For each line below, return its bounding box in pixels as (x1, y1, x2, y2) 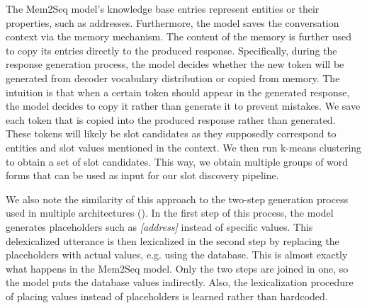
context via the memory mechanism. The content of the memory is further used (6, 29, 351, 44)
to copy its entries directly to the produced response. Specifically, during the (6, 42, 337, 57)
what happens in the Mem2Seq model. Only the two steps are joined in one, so (6, 261, 349, 275)
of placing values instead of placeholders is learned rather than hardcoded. (6, 288, 328, 303)
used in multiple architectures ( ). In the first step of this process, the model (6, 205, 334, 220)
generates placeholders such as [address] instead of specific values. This (6, 219, 313, 234)
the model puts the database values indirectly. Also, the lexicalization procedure (6, 275, 354, 290)
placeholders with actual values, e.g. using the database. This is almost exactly (6, 247, 348, 262)
